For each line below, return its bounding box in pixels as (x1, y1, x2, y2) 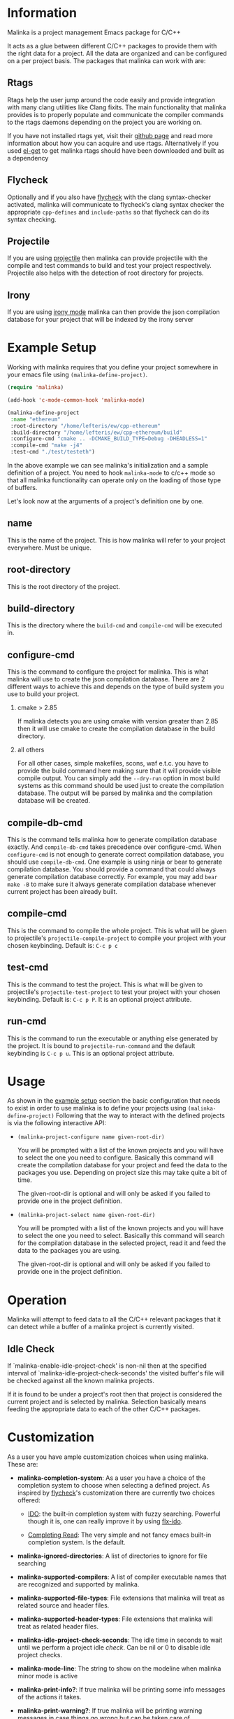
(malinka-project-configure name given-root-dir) (17, 1134, 166, 1141)
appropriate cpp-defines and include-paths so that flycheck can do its (7, 208, 210, 216)
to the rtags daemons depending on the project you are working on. (7, 118, 203, 126)
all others (17, 745, 45, 754)
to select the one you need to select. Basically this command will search (17, 1232, 225, 1240)
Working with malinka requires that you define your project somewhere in (7, 363, 219, 372)
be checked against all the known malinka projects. (7, 1376, 155, 1385)
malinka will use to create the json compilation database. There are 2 (7, 675, 205, 684)
